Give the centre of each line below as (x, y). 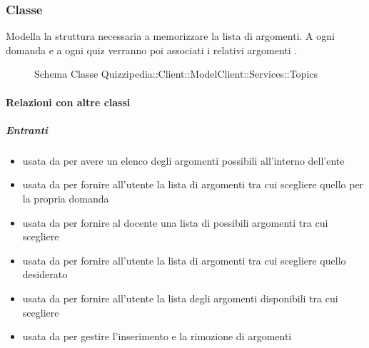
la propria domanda (66, 198)
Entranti (27, 129)
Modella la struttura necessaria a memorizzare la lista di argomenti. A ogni (170, 36)
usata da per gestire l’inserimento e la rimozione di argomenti (157, 336)
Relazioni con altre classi (68, 102)
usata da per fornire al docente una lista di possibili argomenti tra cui (175, 222)
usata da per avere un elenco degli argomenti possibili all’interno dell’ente (183, 160)
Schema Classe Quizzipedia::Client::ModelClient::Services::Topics (176, 74)
